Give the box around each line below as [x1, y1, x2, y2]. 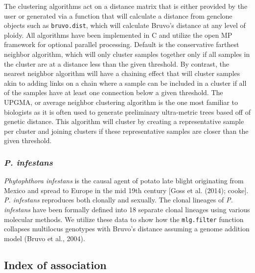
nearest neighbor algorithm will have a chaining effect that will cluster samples [4, 68, 240, 78]
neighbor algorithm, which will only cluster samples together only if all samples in [4, 49, 250, 59]
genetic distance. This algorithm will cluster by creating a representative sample [4, 116, 244, 126]
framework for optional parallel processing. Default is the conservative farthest [4, 39, 239, 50]
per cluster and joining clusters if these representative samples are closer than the [4, 125, 249, 136]
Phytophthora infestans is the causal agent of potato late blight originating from [4, 175, 244, 186]
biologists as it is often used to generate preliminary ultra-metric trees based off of [4, 106, 251, 117]
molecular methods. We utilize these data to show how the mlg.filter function [4, 214, 244, 224]
